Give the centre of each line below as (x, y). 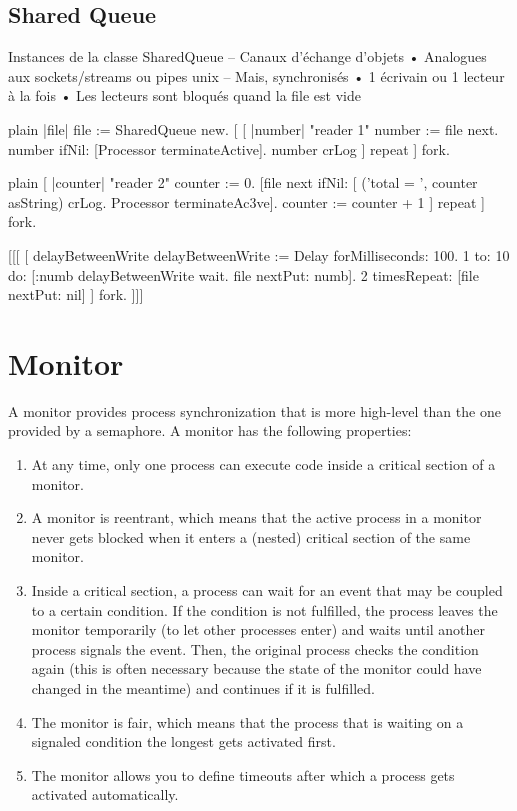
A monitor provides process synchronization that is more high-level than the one (254, 410)
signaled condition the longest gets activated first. (183, 741)
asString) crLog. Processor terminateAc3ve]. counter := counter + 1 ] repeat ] (246, 201)
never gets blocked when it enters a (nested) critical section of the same (251, 536)
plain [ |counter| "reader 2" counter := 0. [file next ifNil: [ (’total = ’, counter (243, 182)
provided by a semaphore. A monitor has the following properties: (210, 430)
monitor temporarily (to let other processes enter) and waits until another (258, 629)
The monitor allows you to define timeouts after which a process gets (243, 774)
